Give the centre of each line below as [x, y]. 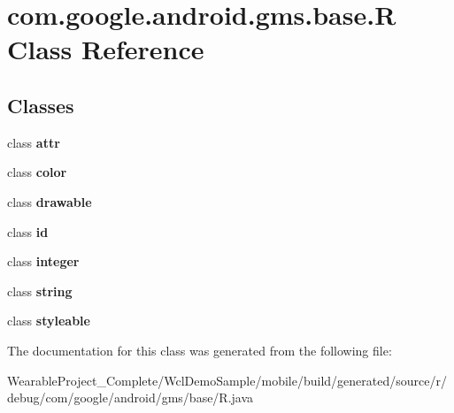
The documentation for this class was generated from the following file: [200, 350]
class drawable [50, 201]
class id [28, 231]
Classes [41, 105]
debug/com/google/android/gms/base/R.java [131, 398]
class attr [34, 142]
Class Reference [106, 49]
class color [37, 172]
